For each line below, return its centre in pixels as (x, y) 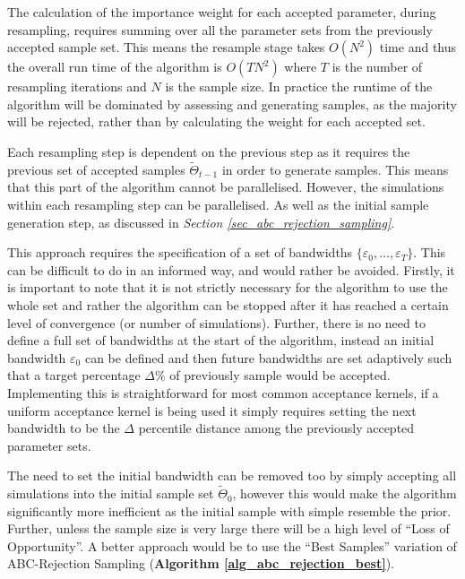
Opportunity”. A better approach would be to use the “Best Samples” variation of (232, 545)
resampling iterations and (77, 86)
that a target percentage (74, 375)
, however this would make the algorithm (344, 493)
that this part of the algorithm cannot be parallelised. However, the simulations (226, 187)
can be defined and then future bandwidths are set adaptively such (268, 357)
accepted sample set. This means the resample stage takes (166, 47)
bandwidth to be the (64, 428)
